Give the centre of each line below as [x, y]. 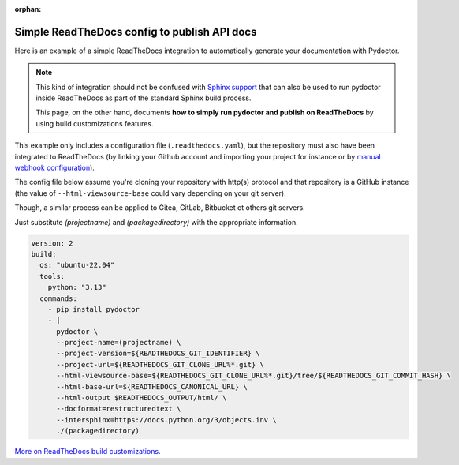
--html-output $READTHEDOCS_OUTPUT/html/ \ [142, 398]
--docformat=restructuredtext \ [119, 409]
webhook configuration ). [54, 168]
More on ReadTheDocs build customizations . [88, 452]
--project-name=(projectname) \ [119, 343]
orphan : [28, 9]
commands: [59, 298]
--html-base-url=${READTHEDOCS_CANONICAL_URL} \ [152, 386]
